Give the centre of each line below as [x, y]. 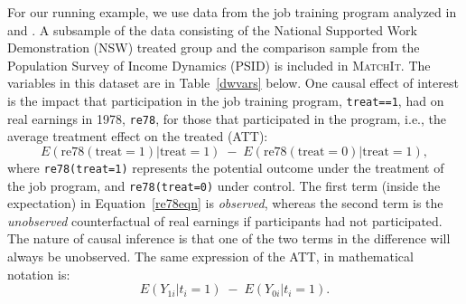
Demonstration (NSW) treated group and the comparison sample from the [214, 47]
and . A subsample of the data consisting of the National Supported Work [212, 29]
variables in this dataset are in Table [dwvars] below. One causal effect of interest [233, 83]
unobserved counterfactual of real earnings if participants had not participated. [225, 220]
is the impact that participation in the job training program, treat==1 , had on [226, 100]
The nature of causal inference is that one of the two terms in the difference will [229, 238]
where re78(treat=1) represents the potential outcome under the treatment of [226, 167]
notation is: [39, 274]
